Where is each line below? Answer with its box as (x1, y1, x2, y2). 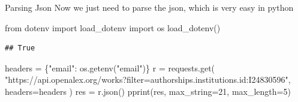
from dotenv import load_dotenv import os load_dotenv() (5, 21, 221, 34)
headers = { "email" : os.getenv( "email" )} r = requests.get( (5, 61, 215, 74)
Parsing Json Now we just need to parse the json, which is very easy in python (5, 1, 294, 13)
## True (5, 44, 35, 53)
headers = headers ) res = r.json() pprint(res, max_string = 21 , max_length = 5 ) (5, 85, 291, 97)
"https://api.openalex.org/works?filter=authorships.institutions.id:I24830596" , (5, 73, 291, 86)
